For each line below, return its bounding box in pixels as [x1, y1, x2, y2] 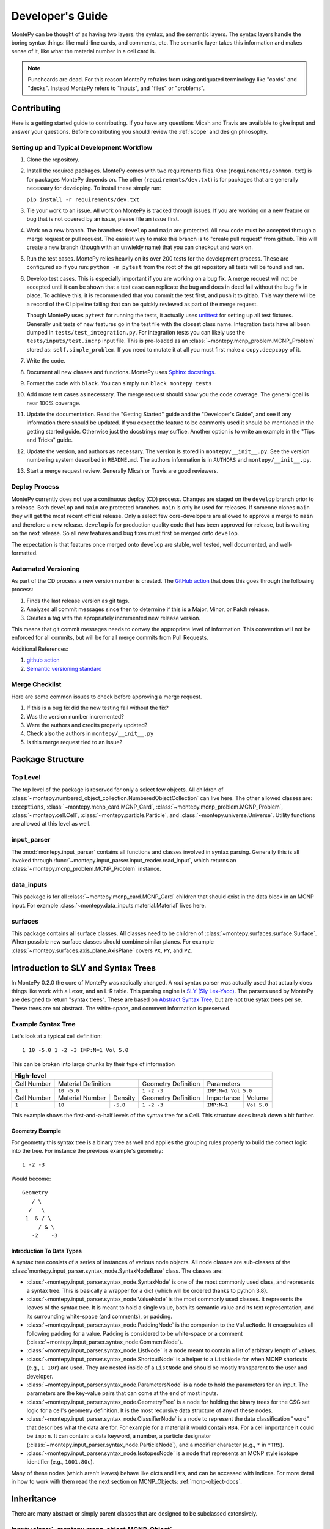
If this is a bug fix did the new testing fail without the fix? [26, 704, 169, 712]
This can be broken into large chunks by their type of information [11, 1060, 175, 1067]
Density [113, 1094, 136, 1102]
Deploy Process [11, 483, 59, 491]
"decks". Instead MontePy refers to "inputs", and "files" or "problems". [28, 84, 205, 92]
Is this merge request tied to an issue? [26, 738, 123, 746]
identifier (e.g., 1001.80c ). [26, 1458, 95, 1465]
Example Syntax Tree [11, 1020, 76, 1028]
